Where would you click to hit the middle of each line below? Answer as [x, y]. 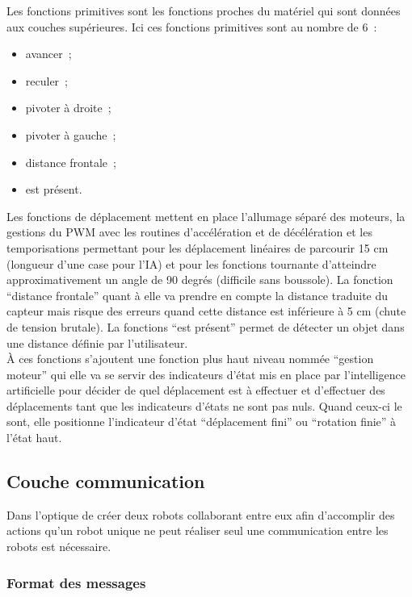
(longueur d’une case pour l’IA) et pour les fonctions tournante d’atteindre [191, 263]
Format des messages [76, 582]
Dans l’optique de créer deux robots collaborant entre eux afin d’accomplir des [201, 514]
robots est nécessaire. [59, 547]
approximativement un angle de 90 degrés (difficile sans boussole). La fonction [200, 280]
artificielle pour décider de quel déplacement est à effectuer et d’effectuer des [196, 390]
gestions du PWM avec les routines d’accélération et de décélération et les [189, 232]
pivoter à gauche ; [71, 134]
